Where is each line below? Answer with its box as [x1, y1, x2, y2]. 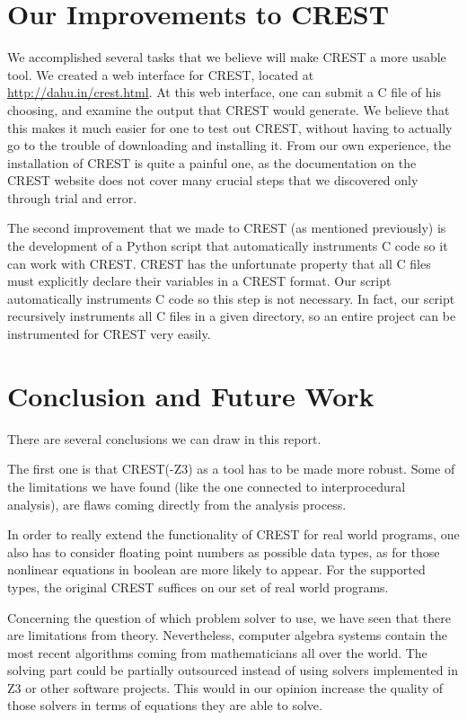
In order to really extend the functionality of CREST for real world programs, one [7, 525, 460, 544]
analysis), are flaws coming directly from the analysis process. [7, 494, 347, 513]
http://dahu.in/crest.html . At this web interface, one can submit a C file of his [7, 83, 442, 102]
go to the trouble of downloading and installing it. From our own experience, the [7, 136, 451, 155]
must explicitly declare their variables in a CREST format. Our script [7, 271, 392, 290]
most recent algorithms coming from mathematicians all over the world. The [7, 643, 427, 662]
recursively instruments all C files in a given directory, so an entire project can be [7, 307, 456, 325]
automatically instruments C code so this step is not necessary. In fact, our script [7, 289, 455, 307]
